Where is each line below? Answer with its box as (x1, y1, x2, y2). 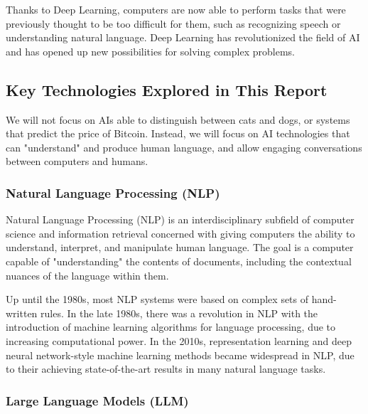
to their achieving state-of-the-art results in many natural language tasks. (6, 361, 326, 376)
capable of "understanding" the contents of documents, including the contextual (6, 253, 352, 268)
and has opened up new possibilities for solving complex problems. (6, 43, 295, 58)
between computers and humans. (6, 154, 148, 169)
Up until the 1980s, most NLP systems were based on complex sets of (6, 292, 309, 307)
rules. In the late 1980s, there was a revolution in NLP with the (40, 305, 318, 320)
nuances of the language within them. (6, 267, 169, 282)
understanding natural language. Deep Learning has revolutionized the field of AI (6, 30, 360, 45)
